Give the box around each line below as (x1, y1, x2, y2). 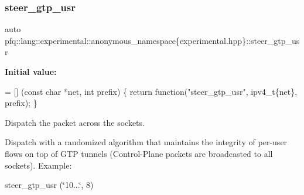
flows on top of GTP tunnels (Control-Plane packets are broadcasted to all (5, 147, 273, 159)
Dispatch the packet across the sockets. (5, 116, 145, 128)
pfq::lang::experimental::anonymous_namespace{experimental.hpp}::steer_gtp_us (5, 34, 300, 46)
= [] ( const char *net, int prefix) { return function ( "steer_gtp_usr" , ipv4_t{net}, (5, 85, 298, 97)
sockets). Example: (5, 159, 72, 171)
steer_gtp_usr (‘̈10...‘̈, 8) (5, 179, 94, 191)
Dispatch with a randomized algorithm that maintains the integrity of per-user (5, 136, 288, 148)
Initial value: (5, 66, 57, 77)
